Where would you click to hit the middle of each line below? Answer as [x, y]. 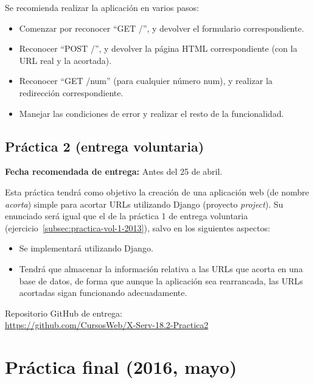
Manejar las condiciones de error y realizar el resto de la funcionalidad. [152, 113]
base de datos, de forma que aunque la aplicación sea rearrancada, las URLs [161, 280]
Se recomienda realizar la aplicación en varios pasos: [102, 7]
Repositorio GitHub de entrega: [64, 313]
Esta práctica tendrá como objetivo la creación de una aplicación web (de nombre [157, 191]
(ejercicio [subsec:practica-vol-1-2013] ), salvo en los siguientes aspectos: [138, 227]
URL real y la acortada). [65, 60]
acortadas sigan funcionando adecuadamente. [103, 293]
